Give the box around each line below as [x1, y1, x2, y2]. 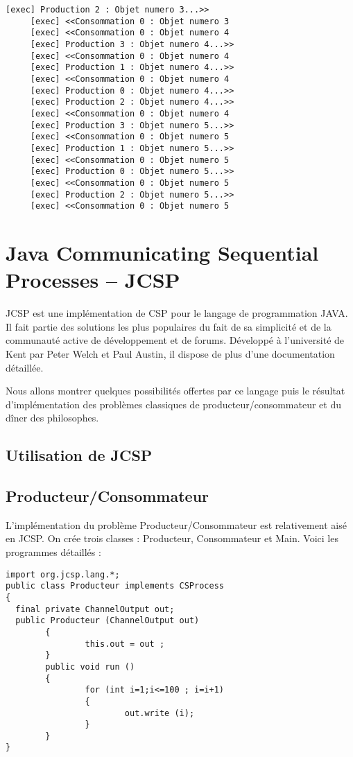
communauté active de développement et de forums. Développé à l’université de [6, 333, 345, 347]
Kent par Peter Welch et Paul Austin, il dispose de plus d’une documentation [6, 346, 335, 360]
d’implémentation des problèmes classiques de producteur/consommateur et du [6, 397, 341, 411]
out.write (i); [124, 708, 195, 718]
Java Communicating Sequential [6, 238, 319, 266]
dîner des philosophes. [6, 410, 99, 425]
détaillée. [6, 360, 44, 374]
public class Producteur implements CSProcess [6, 581, 224, 591]
